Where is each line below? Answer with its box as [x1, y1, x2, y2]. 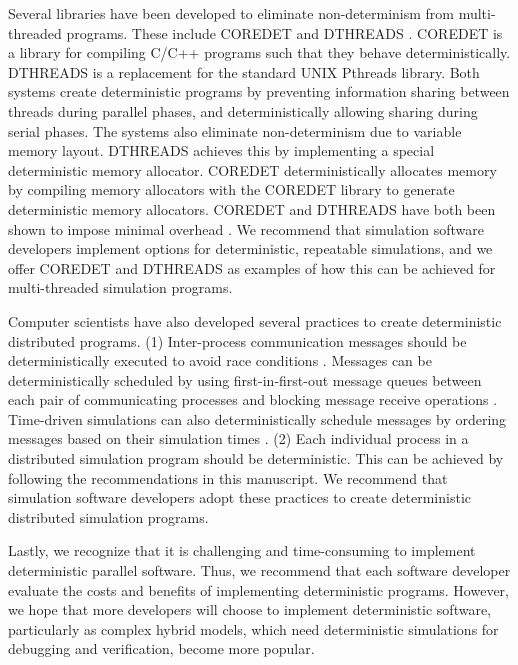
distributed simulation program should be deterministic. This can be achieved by [8, 448, 504, 469]
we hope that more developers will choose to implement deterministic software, [8, 599, 492, 620]
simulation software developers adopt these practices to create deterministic [8, 487, 471, 508]
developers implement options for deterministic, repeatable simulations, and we [8, 238, 493, 259]
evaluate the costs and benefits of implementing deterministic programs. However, [8, 579, 510, 600]
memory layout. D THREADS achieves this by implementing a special [8, 140, 435, 161]
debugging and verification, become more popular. [8, 638, 315, 659]
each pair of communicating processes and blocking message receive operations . [8, 389, 498, 410]
